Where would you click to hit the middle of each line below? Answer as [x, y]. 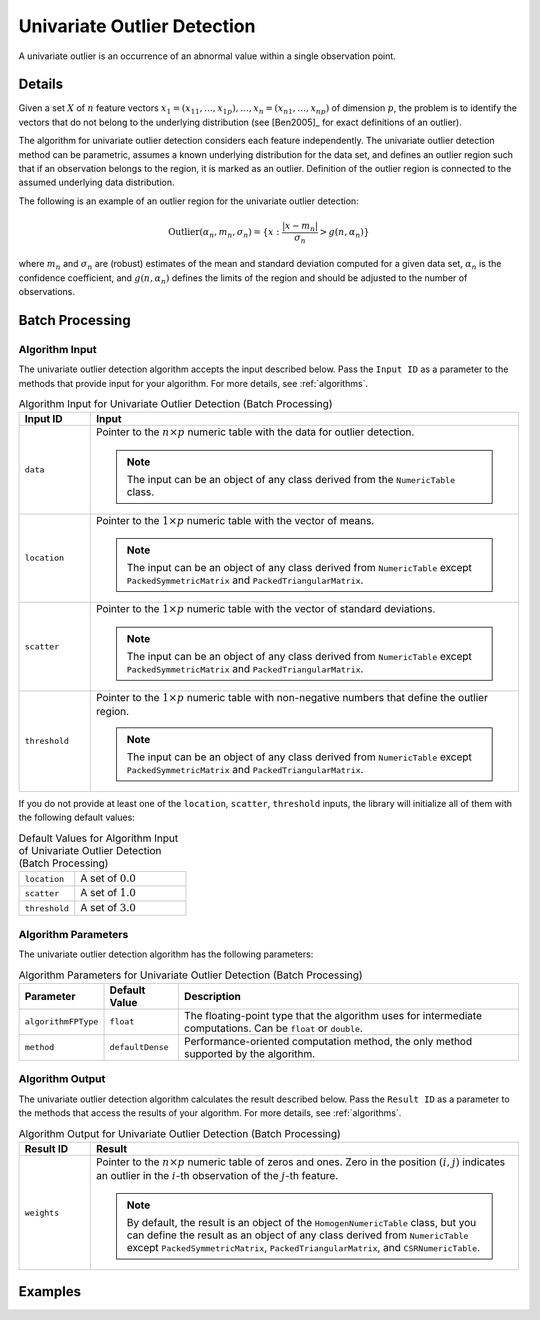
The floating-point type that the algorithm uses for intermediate [332, 1015]
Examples [50, 1291]
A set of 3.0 [108, 907]
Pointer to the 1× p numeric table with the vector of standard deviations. [265, 609]
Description [212, 996]
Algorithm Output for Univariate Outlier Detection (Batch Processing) [180, 1133]
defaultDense [139, 1047]
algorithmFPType [61, 1021]
